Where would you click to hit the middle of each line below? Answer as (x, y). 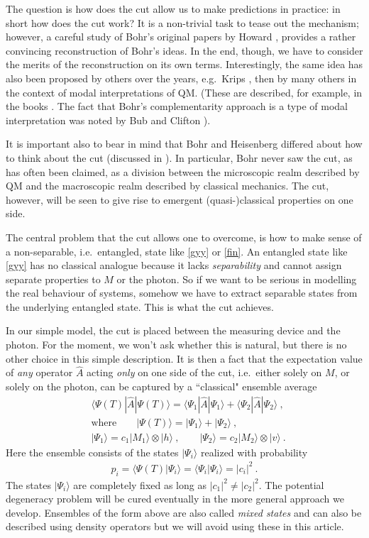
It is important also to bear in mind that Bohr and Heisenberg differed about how (184, 144)
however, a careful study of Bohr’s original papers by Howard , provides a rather (181, 37)
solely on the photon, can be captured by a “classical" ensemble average (161, 386)
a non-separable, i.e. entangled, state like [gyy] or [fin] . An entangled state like (177, 251)
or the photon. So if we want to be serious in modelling (237, 279)
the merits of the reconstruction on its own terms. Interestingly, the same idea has (184, 64)
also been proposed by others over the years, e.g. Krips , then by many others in (181, 78)
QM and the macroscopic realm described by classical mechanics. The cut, (167, 186)
